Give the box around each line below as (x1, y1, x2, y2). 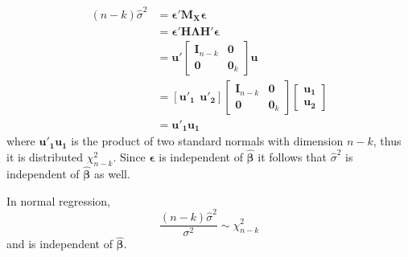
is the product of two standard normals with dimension (71, 133, 344, 149)
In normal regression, (6, 192, 110, 209)
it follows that (258, 149, 327, 165)
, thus (373, 133, 402, 149)
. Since (113, 149, 146, 165)
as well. (94, 165, 130, 182)
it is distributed (6, 149, 84, 165)
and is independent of (6, 235, 113, 252)
